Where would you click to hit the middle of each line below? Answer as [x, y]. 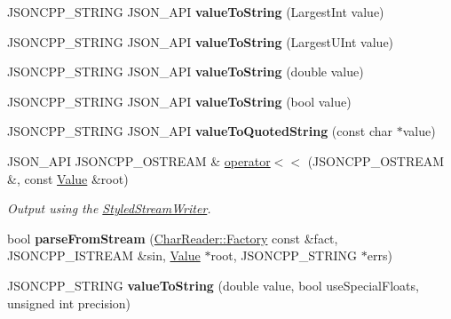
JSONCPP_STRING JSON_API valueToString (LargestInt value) [196, 12]
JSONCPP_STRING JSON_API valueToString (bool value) [179, 101]
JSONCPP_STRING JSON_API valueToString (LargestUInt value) [201, 41]
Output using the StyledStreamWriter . [109, 208]
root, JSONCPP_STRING [284, 255]
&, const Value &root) [68, 178]
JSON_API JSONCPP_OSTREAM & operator [139, 160]
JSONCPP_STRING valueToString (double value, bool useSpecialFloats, [213, 285]
